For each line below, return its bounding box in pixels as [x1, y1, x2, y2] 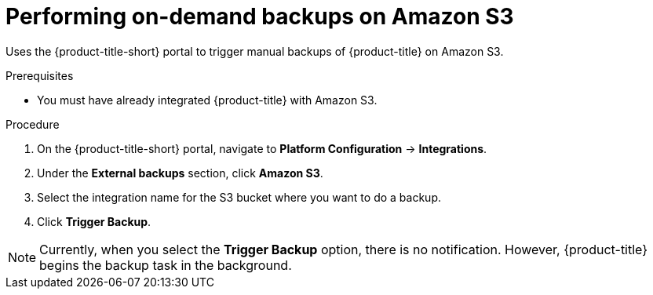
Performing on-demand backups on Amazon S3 [5, 3, 514, 30]
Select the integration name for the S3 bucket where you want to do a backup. [37, 190, 441, 204]
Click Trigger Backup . [37, 214, 151, 228]
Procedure [5, 117, 60, 131]
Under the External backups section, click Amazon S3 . [37, 166, 323, 180]
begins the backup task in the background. [39, 257, 292, 273]
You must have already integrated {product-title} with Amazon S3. [37, 93, 378, 107]
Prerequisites [5, 68, 74, 82]
